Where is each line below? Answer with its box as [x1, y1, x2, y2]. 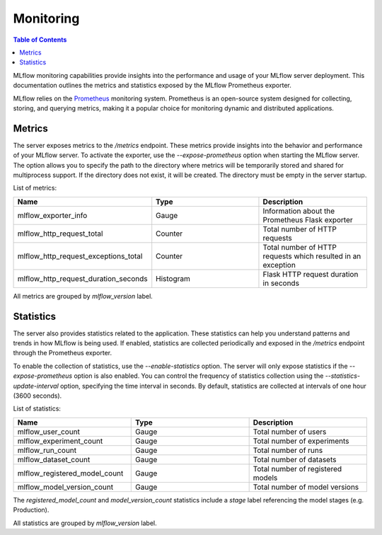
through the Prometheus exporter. [13, 349, 112, 357]
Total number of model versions [253, 482, 359, 492]
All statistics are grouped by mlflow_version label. [13, 519, 157, 527]
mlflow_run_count [17, 445, 77, 455]
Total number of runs [253, 445, 323, 455]
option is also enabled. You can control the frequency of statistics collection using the [74, 372, 324, 380]
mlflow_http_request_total [17, 229, 103, 238]
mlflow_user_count [17, 427, 81, 437]
